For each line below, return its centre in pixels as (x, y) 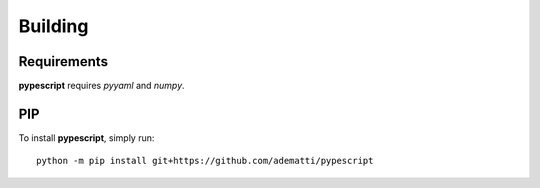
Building (53, 26)
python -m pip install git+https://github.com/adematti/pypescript (205, 161)
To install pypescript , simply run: (86, 137)
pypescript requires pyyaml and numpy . (101, 86)
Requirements (63, 61)
